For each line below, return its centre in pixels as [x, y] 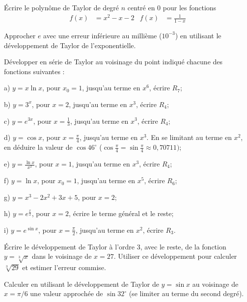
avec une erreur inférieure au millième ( [103, 35]
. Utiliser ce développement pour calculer [175, 256]
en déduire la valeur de [38, 147]
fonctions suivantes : [34, 71]
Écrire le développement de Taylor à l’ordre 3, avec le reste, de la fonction [115, 246]
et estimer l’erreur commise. [64, 267]
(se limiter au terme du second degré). [186, 293]
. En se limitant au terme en [189, 137]
